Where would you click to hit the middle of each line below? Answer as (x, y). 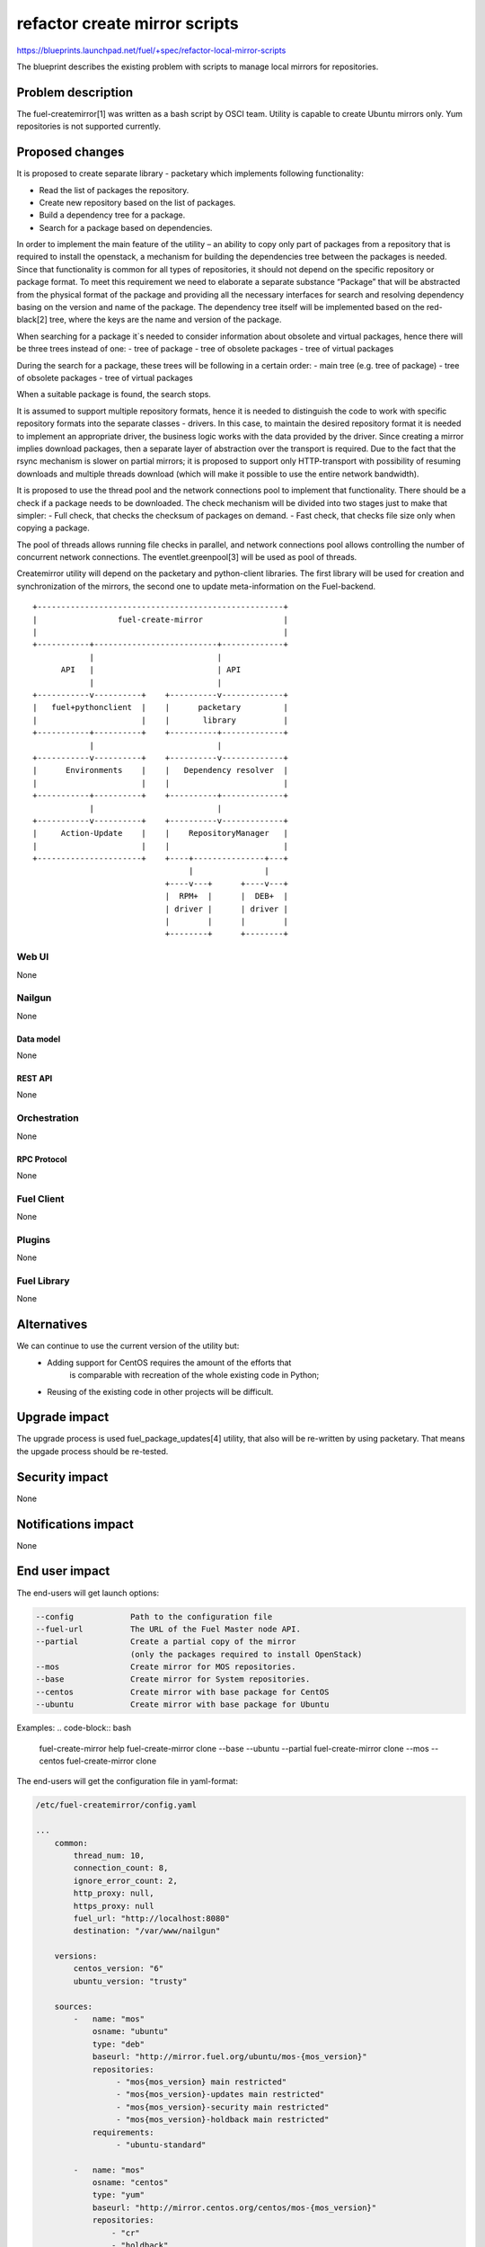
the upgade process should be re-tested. (93, 1451)
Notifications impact (75, 1524)
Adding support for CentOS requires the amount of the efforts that (169, 1363)
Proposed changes (71, 152)
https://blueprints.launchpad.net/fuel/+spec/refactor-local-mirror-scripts (151, 50)
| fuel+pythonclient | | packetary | (161, 707)
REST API (35, 1079)
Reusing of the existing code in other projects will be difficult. (160, 1391)
